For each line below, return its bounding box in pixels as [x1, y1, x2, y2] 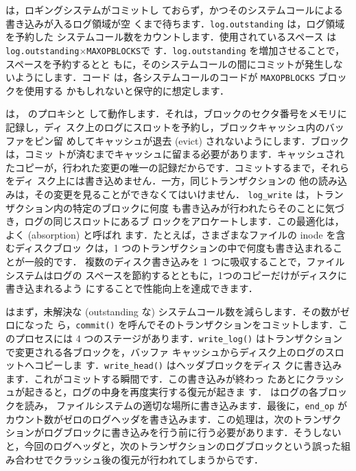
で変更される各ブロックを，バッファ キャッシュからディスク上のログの [5, 344, 325, 359]
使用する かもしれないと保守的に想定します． [24, 83, 230, 97]
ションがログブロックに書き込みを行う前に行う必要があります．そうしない [5, 425, 342, 439]
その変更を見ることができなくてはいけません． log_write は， [34, 186, 315, 201]
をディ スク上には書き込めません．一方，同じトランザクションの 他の [5, 173, 318, 188]
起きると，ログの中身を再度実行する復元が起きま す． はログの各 [24, 385, 318, 399]
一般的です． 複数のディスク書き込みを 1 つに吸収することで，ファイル [24, 254, 345, 268]
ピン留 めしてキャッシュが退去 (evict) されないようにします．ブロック [34, 133, 349, 147]
